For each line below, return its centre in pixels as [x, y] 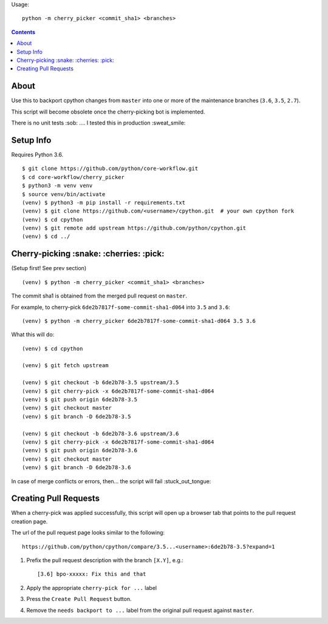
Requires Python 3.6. [37, 154]
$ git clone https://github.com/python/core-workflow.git [110, 169]
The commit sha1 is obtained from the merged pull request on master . [99, 296]
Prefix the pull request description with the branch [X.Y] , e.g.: [105, 560]
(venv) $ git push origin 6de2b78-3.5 [80, 400]
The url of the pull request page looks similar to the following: [88, 533]
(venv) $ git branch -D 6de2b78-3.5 [77, 416]
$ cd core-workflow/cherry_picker [73, 177]
